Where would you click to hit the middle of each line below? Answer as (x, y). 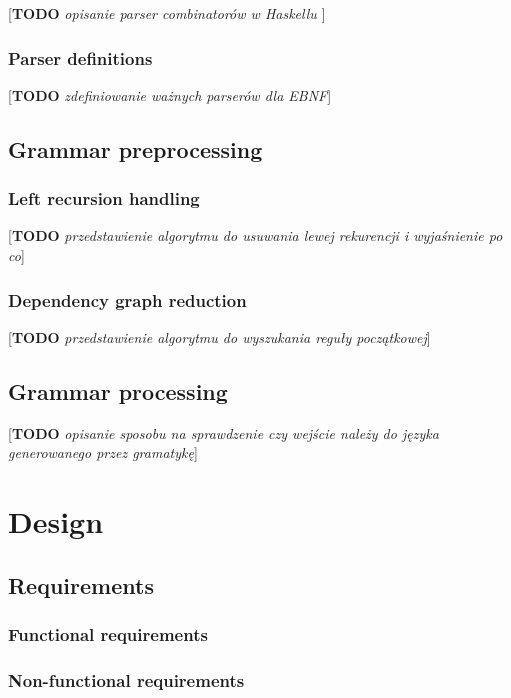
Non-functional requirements (126, 679)
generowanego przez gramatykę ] (103, 452)
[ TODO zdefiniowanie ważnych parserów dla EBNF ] (170, 94)
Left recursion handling (104, 198)
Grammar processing (118, 390)
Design (56, 520)
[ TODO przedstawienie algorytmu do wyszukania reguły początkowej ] (219, 336)
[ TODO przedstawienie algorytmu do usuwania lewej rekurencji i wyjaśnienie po (255, 235)
